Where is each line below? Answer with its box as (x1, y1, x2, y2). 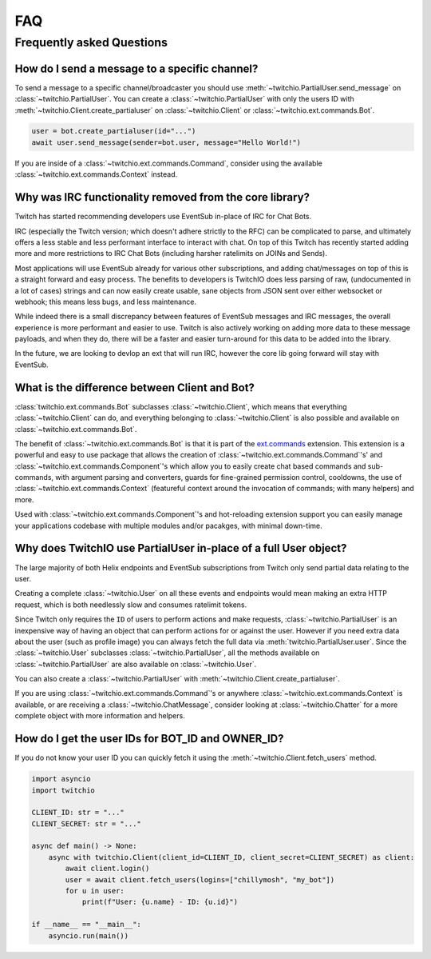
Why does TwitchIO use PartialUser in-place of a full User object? (14, 541, 347, 555)
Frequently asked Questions (14, 35, 168, 50)
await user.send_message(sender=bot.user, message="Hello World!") (31, 138, 302, 147)
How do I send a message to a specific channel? (14, 62, 259, 75)
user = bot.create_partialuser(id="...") (31, 126, 196, 136)
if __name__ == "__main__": (31, 920, 141, 929)
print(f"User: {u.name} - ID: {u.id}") (81, 897, 239, 907)
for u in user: (65, 886, 125, 896)
